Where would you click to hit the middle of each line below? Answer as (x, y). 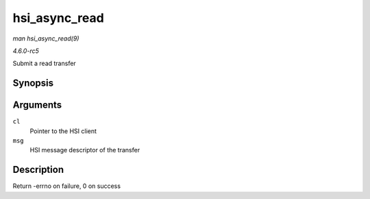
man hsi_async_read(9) (46, 38)
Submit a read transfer (45, 63)
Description (38, 170)
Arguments (37, 105)
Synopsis (33, 83)
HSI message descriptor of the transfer (85, 150)
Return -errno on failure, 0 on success (67, 186)
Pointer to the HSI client (63, 131)
